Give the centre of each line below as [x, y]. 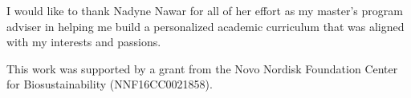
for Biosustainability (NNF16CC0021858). [110, 84]
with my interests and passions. [84, 42]
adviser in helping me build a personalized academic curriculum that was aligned [205, 26]
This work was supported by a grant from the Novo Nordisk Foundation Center [202, 68]
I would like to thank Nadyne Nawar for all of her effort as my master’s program [205, 10]
